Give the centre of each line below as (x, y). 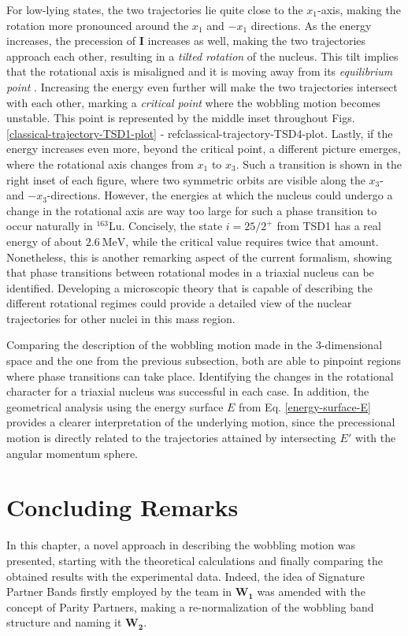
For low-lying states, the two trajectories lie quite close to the (155, 9)
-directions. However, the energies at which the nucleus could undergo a (220, 195)
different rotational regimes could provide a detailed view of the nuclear (179, 303)
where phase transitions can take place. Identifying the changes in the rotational (200, 376)
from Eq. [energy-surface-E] (305, 406)
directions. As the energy (311, 25)
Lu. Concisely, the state (165, 226)
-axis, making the (359, 9)
